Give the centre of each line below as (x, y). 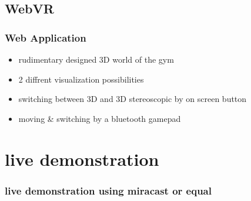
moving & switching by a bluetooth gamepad (100, 118)
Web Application (46, 37)
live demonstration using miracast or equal (108, 190)
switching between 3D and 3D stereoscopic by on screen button (133, 99)
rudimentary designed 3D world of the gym (96, 59)
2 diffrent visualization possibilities (81, 79)
